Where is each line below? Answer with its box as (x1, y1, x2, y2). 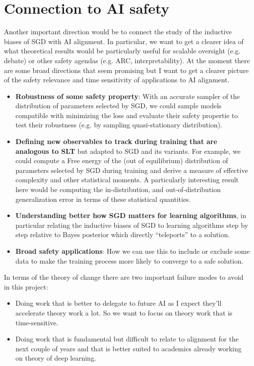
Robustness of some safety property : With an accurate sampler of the (15, 91, 240, 101)
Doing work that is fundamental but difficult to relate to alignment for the (15, 334, 239, 344)
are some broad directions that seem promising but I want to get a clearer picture (4, 65, 249, 75)
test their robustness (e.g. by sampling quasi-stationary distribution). (15, 120, 222, 130)
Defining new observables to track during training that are (15, 136, 217, 146)
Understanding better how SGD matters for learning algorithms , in (15, 210, 246, 220)
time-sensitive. (15, 317, 59, 327)
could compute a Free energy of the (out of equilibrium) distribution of (15, 155, 228, 166)
